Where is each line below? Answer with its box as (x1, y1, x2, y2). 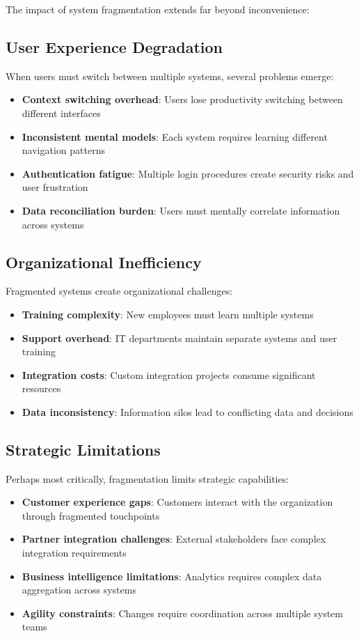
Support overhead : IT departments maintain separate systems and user (22, 330, 337, 345)
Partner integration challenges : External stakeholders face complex (22, 532, 326, 546)
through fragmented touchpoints (22, 508, 160, 522)
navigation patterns (22, 143, 105, 157)
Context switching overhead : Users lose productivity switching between (22, 92, 343, 107)
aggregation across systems (22, 582, 136, 597)
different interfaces (22, 105, 101, 120)
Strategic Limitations (6, 438, 161, 460)
